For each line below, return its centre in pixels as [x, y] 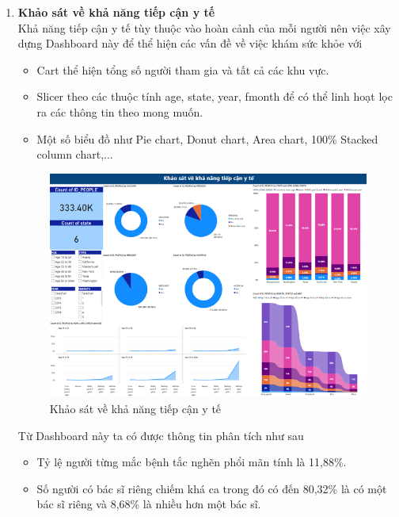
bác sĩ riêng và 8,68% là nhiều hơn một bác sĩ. [149, 504]
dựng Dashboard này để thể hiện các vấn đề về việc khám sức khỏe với [190, 43]
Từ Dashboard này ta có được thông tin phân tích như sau [161, 435]
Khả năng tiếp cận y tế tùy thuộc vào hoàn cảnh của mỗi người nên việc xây [204, 27]
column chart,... [75, 154]
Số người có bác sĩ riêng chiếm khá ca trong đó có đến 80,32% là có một [212, 488]
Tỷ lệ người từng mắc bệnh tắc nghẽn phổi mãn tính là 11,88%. [192, 462]
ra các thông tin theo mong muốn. [120, 111]
